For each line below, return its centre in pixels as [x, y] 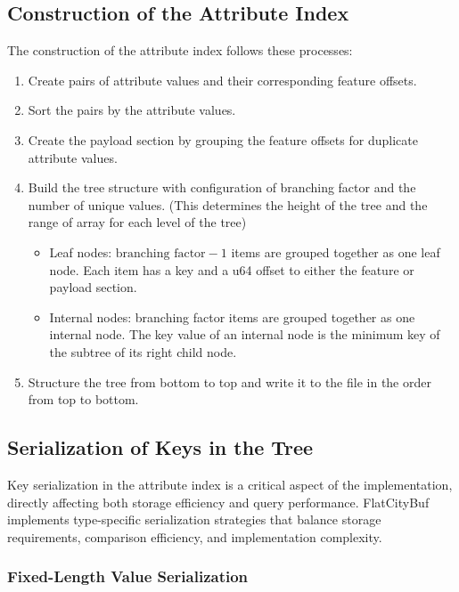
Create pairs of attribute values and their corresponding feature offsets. [222, 80]
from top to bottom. [83, 399]
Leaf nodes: [81, 251]
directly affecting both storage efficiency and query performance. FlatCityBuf [218, 502]
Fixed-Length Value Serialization [128, 576]
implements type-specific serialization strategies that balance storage [194, 519]
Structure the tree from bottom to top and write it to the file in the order [229, 381]
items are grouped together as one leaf [336, 251]
